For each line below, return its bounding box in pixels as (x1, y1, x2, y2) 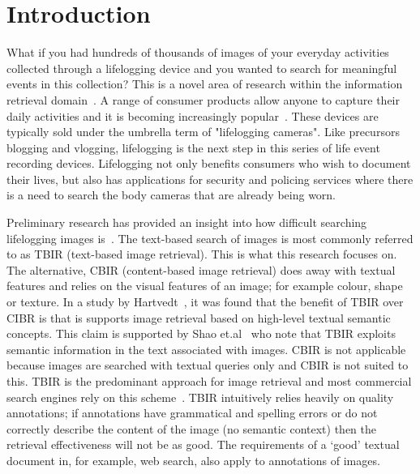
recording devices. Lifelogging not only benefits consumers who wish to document (6, 155, 411, 172)
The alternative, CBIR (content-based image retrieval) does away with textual (6, 261, 396, 278)
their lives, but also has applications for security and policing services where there (6, 170, 414, 187)
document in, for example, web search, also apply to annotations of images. (6, 451, 380, 468)
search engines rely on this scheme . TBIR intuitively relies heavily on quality (6, 388, 394, 405)
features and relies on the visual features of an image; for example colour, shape (6, 277, 403, 294)
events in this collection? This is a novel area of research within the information (6, 75, 403, 92)
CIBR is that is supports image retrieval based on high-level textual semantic (6, 309, 391, 326)
